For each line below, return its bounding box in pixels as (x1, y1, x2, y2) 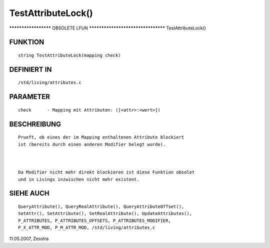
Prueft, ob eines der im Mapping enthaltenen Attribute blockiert (18, 134, 184, 140)
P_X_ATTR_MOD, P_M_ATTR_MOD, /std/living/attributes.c (18, 225, 155, 230)
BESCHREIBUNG (9, 120, 61, 128)
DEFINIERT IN (9, 65, 52, 73)
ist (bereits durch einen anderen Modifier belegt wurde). (18, 141, 166, 147)
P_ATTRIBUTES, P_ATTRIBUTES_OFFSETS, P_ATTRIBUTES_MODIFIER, (18, 217, 171, 223)
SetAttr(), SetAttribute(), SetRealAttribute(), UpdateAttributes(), (18, 210, 192, 216)
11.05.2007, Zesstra (9, 235, 49, 242)
